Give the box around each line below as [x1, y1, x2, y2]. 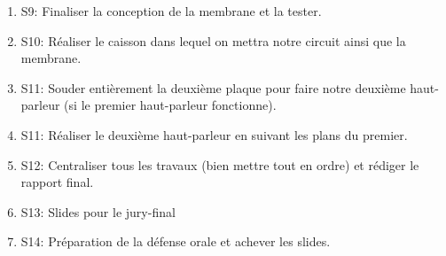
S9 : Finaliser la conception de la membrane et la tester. [20, 2, 322, 19]
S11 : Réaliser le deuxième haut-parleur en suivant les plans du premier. [20, 125, 408, 144]
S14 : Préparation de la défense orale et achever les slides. [20, 232, 331, 251]
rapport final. [20, 173, 94, 191]
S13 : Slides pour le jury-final [20, 202, 176, 221]
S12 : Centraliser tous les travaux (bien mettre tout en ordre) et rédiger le [20, 155, 419, 174]
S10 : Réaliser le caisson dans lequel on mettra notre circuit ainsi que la [20, 31, 406, 50]
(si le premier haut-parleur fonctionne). [64, 96, 277, 114]
